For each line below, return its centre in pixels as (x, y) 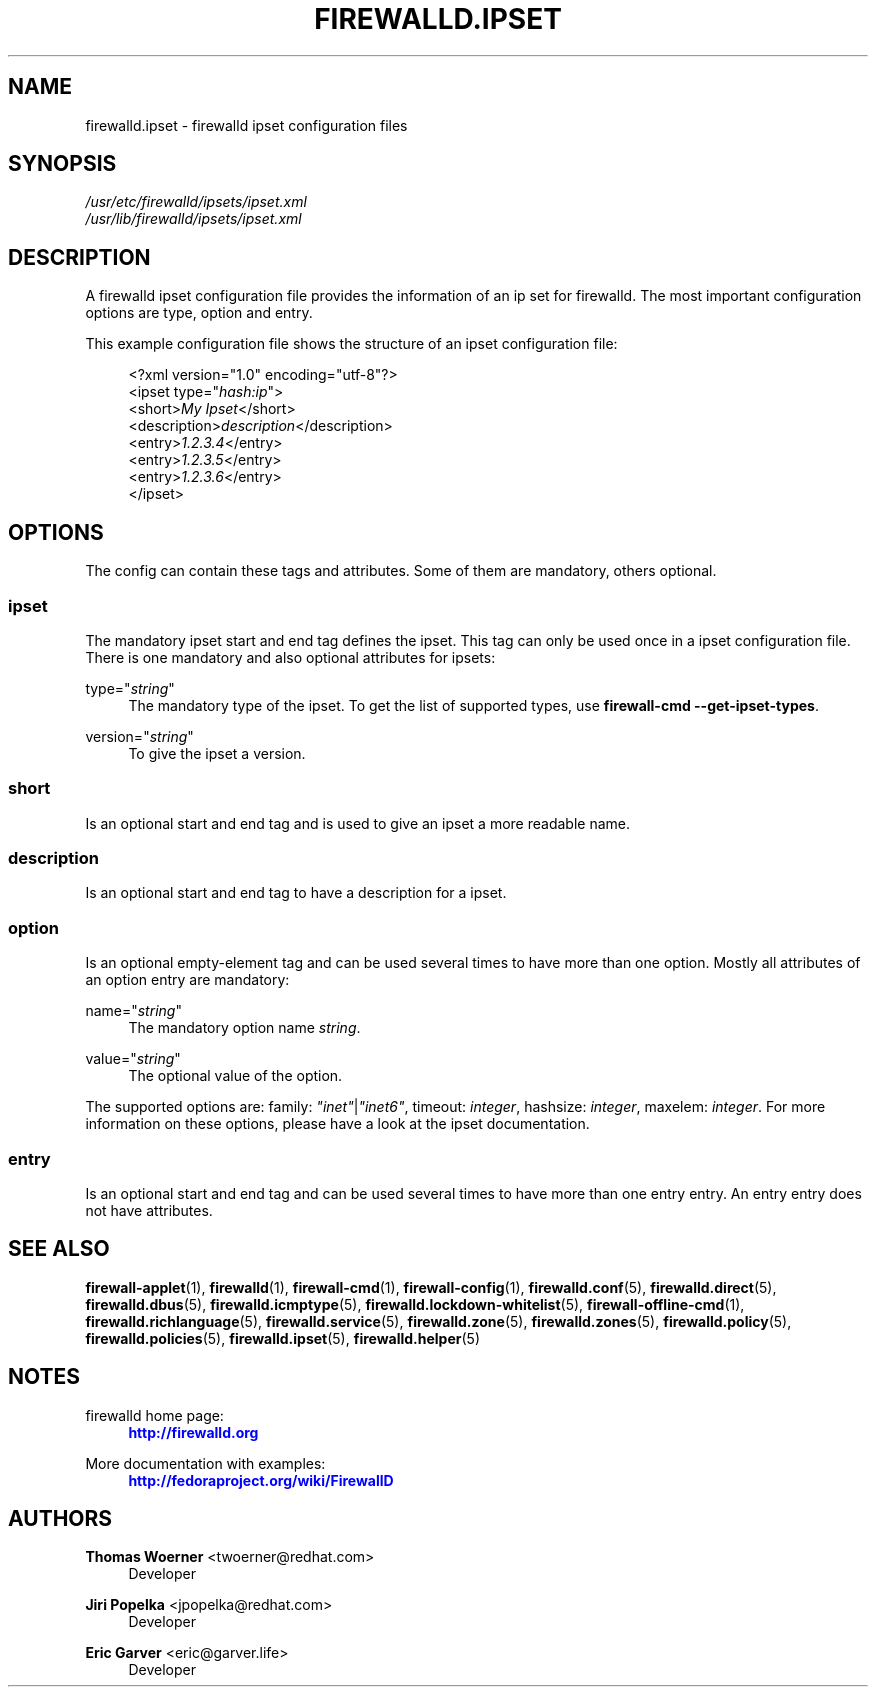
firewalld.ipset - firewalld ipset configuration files (246, 125)
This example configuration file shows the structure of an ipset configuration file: (351, 344)
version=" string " (139, 736)
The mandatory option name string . (244, 1028)
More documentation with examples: (205, 1463)
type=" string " (130, 688)
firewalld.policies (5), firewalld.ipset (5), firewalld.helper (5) (283, 1338)
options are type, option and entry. (199, 313)
